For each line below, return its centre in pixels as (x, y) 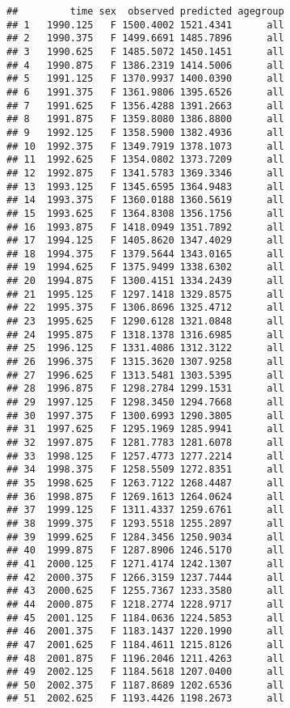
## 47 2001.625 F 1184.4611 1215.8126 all (145, 644)
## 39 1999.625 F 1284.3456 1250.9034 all (145, 537)
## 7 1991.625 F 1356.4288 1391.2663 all (145, 106)
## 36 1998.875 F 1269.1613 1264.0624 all (145, 496)
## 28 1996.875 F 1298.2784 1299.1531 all (145, 389)
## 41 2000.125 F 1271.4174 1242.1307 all (145, 564)
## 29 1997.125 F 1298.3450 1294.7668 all (145, 403)
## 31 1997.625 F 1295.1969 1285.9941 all (145, 429)
